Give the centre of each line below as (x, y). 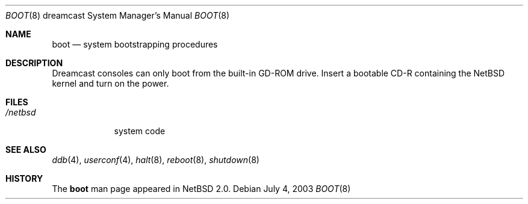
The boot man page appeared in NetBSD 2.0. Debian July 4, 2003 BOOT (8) (201, 189)
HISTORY (24, 178)
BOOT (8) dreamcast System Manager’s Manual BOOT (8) (118, 15)
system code (140, 131)
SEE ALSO (26, 150)
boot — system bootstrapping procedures (135, 44)
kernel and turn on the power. (110, 83)
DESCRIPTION (34, 63)
